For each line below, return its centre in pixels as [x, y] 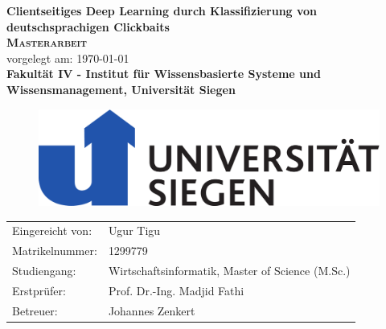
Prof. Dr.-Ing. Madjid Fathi [176, 290]
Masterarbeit [47, 42]
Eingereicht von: [52, 230]
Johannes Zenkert [152, 310]
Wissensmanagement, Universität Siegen [121, 89]
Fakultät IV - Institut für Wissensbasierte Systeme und [164, 74]
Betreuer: [35, 310]
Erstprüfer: [39, 290]
